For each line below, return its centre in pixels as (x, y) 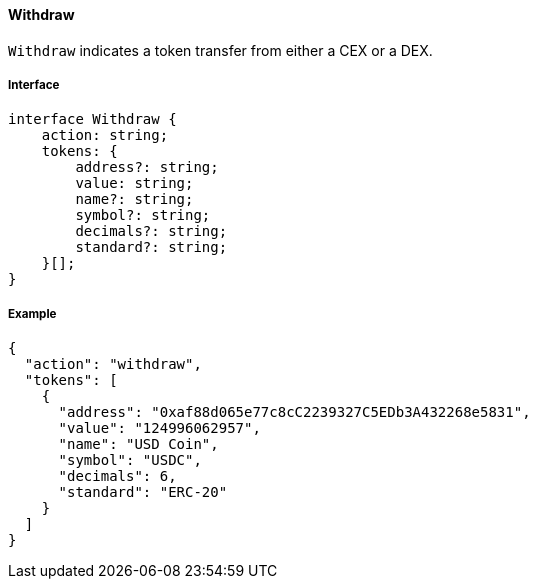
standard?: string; (151, 247)
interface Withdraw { (92, 119)
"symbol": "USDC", (130, 460)
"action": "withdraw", (113, 364)
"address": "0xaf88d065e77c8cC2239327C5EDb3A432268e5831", (294, 412)
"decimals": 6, (117, 476)
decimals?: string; (151, 231)
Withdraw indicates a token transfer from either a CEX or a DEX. (220, 50)
